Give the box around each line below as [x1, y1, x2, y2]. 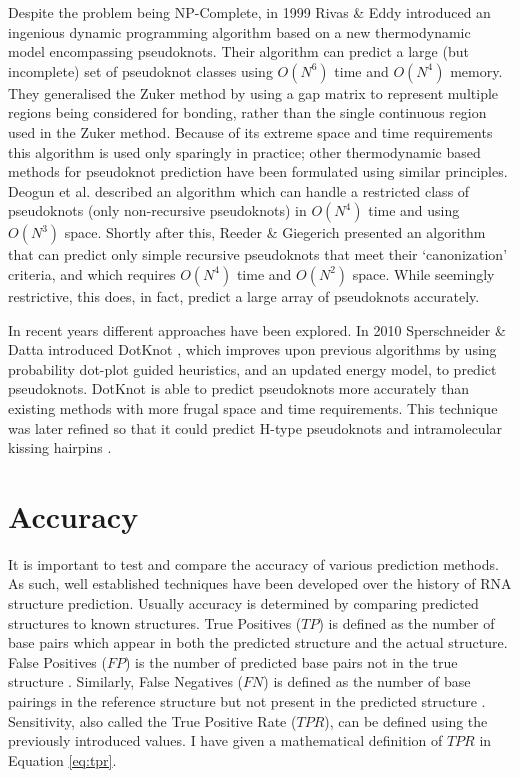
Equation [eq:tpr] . [8, 749, 117, 770]
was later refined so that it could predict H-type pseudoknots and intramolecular [8, 417, 503, 438]
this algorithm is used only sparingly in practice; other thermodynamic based [8, 141, 481, 162]
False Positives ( [8, 651, 107, 672]
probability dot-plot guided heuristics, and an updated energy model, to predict [8, 358, 497, 379]
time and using [368, 200, 460, 221]
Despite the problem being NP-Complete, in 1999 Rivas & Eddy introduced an [8, 2, 491, 22]
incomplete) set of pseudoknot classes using [8, 60, 273, 81]
